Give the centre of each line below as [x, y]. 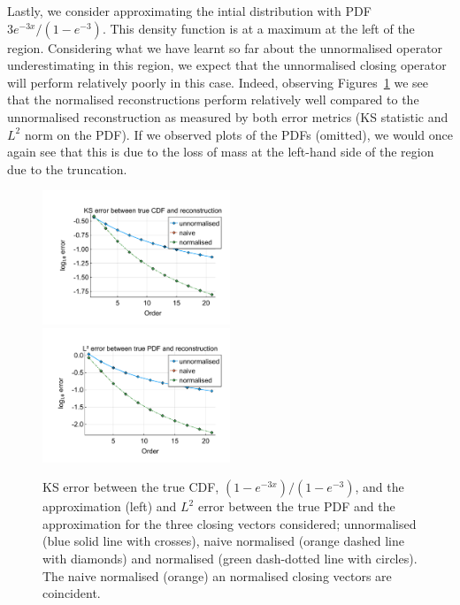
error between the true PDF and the [296, 506]
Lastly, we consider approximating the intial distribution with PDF [189, 11]
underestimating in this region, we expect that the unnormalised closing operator [227, 65]
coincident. [72, 593]
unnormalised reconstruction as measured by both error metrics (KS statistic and [228, 116]
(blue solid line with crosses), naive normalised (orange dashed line [223, 541]
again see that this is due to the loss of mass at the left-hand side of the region [221, 152]
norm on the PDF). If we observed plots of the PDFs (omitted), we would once [238, 134]
